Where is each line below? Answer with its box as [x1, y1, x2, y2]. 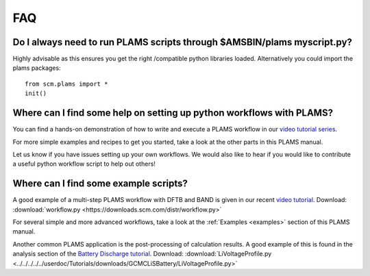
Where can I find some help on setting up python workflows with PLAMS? [12, 107, 334, 119]
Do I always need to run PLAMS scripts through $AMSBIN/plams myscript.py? [12, 36, 353, 48]
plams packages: [12, 64, 61, 72]
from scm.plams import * [25, 79, 108, 88]
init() [25, 90, 47, 97]
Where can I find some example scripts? [12, 178, 188, 190]
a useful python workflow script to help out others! [12, 160, 156, 168]
